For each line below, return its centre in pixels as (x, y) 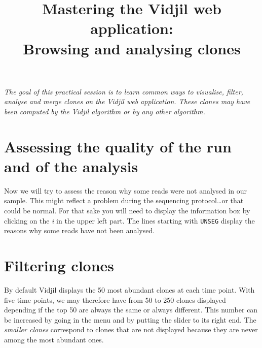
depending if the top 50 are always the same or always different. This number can (131, 310)
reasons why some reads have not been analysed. (80, 230)
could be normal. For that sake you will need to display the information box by (127, 211)
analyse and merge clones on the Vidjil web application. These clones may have (127, 101)
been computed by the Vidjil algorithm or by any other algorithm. (105, 111)
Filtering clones (59, 265)
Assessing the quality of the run (118, 146)
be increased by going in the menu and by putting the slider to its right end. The (130, 319)
